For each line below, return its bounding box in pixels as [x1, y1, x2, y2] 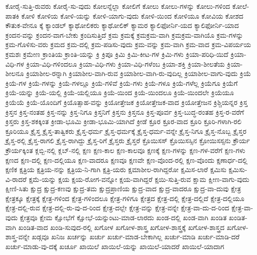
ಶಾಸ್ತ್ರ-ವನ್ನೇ [5, 231, 30, 242]
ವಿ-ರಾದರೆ [5, 174, 27, 184]
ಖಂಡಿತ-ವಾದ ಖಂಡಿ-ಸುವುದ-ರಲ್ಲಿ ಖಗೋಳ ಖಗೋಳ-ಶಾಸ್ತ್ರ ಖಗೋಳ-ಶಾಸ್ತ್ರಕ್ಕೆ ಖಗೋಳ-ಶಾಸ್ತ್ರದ [18, 222, 225, 232]
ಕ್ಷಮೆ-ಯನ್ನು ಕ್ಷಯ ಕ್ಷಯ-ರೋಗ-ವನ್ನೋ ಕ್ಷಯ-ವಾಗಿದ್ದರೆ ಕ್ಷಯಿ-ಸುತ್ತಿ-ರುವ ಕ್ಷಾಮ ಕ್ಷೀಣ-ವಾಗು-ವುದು [29, 174, 250, 184]
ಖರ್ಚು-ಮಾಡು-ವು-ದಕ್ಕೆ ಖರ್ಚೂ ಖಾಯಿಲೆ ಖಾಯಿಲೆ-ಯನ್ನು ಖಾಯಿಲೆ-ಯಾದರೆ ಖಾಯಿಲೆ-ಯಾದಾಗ [5, 241, 225, 251]
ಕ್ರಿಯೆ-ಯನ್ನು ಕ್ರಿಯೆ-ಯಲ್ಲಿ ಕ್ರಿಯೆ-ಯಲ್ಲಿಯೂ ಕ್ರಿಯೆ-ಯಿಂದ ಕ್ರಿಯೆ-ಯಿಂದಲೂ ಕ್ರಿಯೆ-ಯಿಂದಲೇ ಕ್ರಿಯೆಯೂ [5, 87, 234, 98]
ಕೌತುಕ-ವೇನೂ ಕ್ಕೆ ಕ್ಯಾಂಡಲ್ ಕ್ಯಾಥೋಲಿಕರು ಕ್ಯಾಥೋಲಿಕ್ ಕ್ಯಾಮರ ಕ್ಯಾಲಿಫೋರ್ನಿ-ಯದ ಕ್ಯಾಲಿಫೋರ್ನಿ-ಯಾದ [5, 20, 239, 30]
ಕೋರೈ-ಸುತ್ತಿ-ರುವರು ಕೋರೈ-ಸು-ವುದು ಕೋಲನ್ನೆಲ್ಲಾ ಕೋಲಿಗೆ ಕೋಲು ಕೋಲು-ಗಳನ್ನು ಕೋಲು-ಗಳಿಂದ [5, 1, 230, 11]
